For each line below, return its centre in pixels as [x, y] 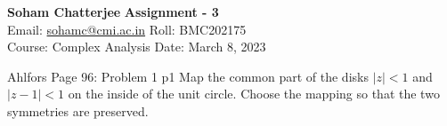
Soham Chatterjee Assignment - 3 [113, 12]
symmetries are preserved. [78, 110]
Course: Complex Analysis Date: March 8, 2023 [137, 47]
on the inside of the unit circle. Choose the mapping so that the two [254, 94]
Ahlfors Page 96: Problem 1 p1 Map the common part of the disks [188, 76]
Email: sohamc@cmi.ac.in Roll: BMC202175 [127, 29]
